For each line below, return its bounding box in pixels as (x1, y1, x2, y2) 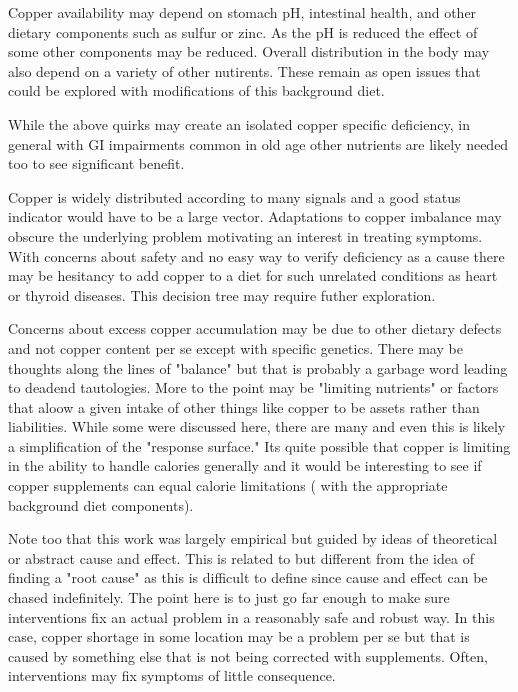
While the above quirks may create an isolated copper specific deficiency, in (8, 113, 470, 134)
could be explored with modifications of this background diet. (8, 80, 385, 101)
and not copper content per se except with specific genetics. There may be (8, 337, 463, 358)
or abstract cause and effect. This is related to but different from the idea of (8, 547, 474, 568)
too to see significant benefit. (8, 153, 185, 174)
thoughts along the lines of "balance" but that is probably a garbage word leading (8, 357, 508, 378)
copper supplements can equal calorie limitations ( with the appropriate (8, 475, 448, 496)
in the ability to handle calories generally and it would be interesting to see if (8, 455, 482, 476)
